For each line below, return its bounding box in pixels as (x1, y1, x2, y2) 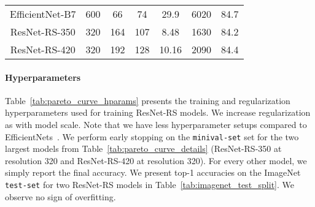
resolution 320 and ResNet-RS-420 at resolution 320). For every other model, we (5, 154, 307, 167)
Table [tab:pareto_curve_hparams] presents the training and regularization (5, 94, 290, 107)
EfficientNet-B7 (10, 7, 76, 21)
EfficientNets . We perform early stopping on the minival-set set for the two (5, 130, 299, 143)
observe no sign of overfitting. (5, 190, 116, 203)
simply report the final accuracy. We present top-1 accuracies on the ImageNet (5, 166, 301, 179)
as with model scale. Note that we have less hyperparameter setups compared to (5, 118, 307, 130)
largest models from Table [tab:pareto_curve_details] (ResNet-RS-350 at (5, 142, 282, 155)
